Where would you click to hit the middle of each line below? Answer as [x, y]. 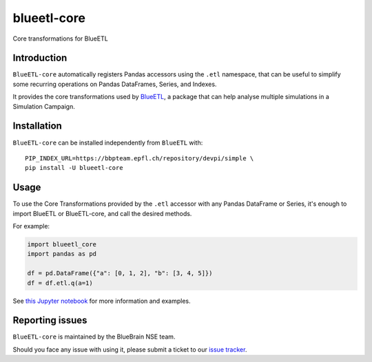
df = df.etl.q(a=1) [60, 283]
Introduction [40, 58]
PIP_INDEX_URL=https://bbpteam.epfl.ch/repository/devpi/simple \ [139, 158]
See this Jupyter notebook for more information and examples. [102, 301]
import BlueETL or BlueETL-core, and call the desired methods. [102, 213]
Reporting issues [50, 320]
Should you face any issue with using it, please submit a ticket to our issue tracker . [130, 349]
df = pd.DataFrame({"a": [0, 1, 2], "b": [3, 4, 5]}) [120, 273]
